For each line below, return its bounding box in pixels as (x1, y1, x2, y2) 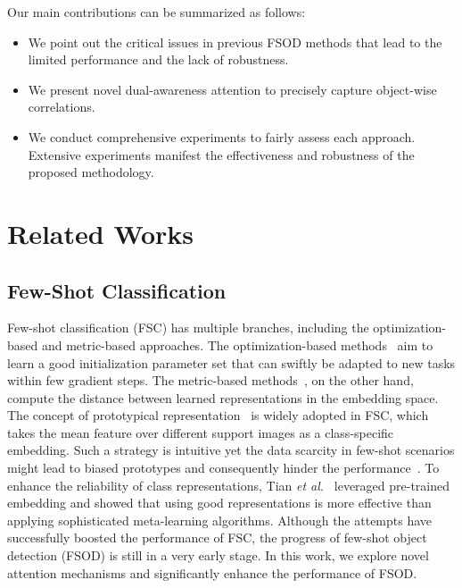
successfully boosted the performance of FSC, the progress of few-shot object (7, 528, 427, 547)
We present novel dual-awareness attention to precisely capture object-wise (28, 80, 437, 98)
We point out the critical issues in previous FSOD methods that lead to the (28, 32, 442, 51)
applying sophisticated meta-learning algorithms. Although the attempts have (7, 510, 433, 529)
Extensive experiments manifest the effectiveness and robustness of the (28, 145, 415, 164)
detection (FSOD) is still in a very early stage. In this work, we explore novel (7, 546, 429, 565)
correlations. (28, 97, 95, 116)
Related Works (7, 214, 194, 251)
